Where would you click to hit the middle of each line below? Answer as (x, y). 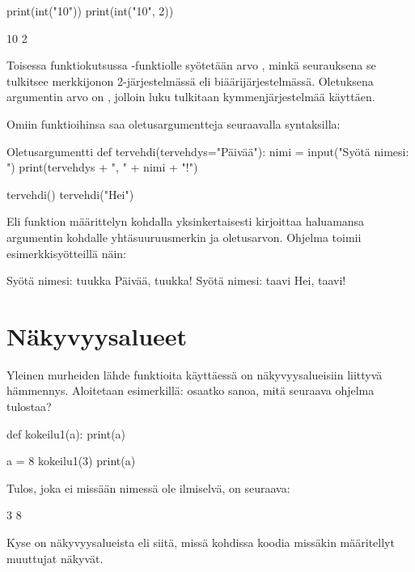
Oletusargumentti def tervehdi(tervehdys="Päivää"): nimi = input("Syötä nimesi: (208, 151)
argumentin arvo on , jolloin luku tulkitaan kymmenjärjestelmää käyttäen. (191, 97)
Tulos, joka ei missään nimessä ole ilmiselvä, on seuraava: (148, 487)
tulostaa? (29, 407)
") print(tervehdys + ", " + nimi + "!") (102, 167)
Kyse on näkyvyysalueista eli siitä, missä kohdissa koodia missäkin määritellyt (201, 542)
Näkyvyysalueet (97, 335)
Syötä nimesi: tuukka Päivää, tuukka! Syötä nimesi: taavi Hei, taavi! (176, 280)
